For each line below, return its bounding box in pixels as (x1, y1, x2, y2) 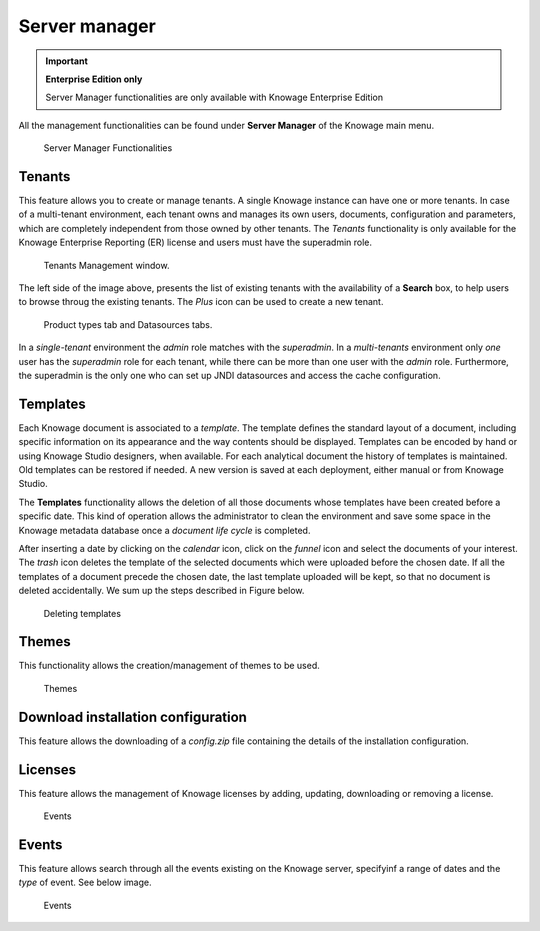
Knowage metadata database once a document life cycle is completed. (18, 524, 311, 536)
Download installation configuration (18, 708, 247, 725)
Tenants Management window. (43, 259, 170, 271)
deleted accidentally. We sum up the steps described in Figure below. (18, 585, 305, 597)
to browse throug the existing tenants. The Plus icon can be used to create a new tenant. (18, 296, 384, 308)
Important (45, 55, 89, 67)
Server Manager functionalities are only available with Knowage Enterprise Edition (45, 91, 384, 104)
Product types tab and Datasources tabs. (43, 318, 213, 330)
